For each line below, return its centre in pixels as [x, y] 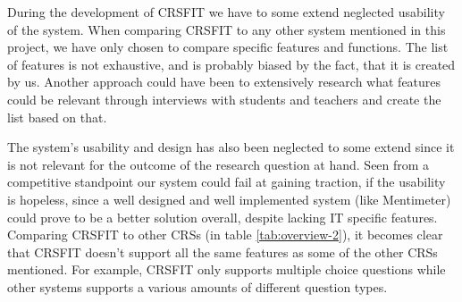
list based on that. [57, 117]
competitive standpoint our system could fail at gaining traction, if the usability [227, 182]
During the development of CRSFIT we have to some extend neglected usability [226, 12]
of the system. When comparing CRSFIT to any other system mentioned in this [227, 29]
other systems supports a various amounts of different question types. [197, 286]
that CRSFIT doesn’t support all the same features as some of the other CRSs [223, 252]
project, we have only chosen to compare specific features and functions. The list [228, 47]
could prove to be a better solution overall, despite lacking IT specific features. [223, 217]
